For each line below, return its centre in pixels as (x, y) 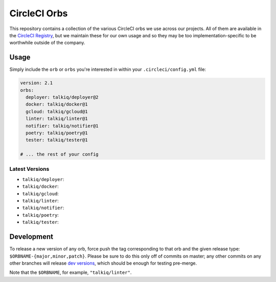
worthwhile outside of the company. (47, 43)
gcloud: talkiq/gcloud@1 (57, 111)
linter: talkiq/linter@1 (57, 119)
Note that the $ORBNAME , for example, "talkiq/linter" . (71, 272)
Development (31, 237)
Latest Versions (29, 169)
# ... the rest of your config (60, 155)
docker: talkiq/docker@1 (57, 104)
